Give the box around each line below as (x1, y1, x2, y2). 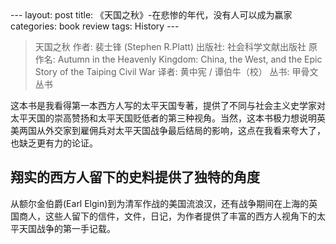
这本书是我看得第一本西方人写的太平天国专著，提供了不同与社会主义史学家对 (10, 100, 326, 111)
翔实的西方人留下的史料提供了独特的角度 (10, 169, 260, 186)
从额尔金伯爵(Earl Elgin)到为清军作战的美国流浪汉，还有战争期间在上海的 (10, 197, 310, 209)
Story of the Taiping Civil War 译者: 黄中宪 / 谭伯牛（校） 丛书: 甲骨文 (34, 66, 319, 77)
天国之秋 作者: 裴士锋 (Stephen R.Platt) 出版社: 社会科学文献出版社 (34, 41, 307, 52)
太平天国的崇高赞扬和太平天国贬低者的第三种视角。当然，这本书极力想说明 (10, 112, 317, 124)
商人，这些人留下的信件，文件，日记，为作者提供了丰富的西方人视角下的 (18, 210, 317, 222)
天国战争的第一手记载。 (18, 222, 116, 234)
